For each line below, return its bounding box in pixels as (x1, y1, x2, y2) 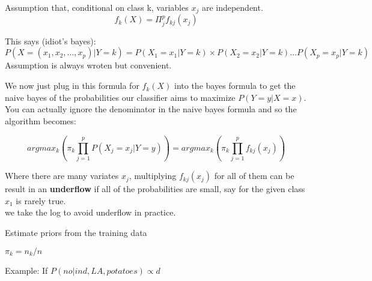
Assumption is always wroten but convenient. (5, 59, 172, 71)
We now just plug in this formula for (5, 79, 139, 92)
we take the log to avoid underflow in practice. (5, 206, 176, 219)
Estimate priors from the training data (5, 226, 147, 238)
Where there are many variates (5, 169, 119, 182)
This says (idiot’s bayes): (5, 34, 96, 47)
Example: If (5, 264, 48, 276)
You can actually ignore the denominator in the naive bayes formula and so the (5, 103, 297, 115)
